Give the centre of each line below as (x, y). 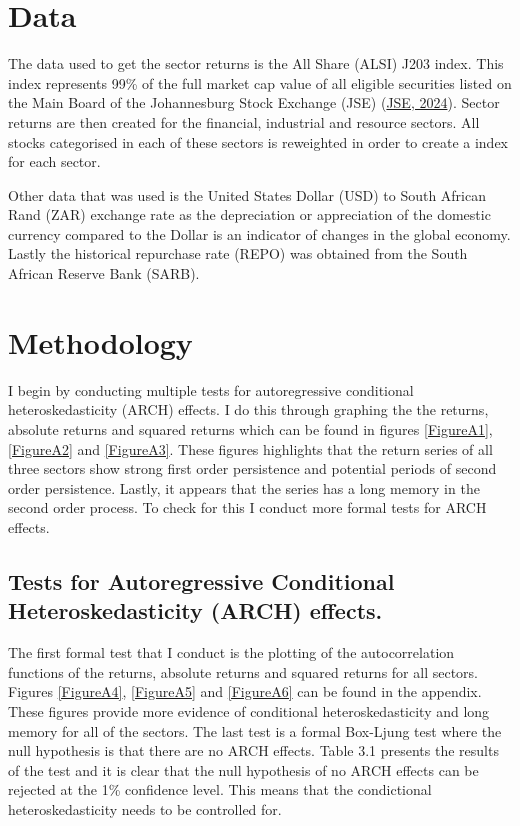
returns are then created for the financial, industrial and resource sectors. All (244, 121)
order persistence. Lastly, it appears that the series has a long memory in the (244, 487)
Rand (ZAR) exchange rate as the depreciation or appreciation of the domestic (249, 214)
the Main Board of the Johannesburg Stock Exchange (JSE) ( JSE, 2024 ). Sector (254, 102)
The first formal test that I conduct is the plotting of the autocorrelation (231, 652)
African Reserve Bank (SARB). (104, 273)
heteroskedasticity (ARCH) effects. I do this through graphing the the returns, (248, 409)
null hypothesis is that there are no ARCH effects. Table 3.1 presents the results (253, 750)
